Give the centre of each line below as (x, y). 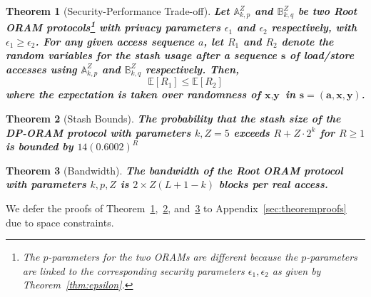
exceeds (251, 132)
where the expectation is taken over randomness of (133, 94)
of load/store (322, 55)
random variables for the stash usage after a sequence (142, 55)
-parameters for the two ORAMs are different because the (173, 257)
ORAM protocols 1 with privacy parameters (113, 26)
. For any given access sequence (115, 41)
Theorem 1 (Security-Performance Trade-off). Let (118, 11)
